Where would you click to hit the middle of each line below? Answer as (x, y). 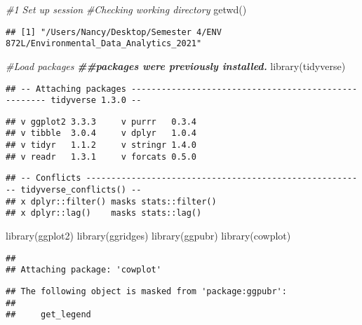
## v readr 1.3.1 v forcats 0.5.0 (101, 157)
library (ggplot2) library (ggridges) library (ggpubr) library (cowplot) (148, 236)
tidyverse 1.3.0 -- (96, 101)
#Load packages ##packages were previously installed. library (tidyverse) (176, 65)
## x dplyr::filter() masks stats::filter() (111, 201)
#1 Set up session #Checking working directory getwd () (126, 9)
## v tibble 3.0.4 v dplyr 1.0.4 (101, 133)
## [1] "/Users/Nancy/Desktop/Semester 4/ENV (114, 32)
